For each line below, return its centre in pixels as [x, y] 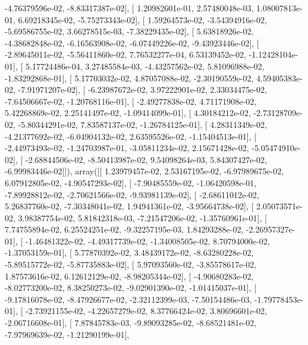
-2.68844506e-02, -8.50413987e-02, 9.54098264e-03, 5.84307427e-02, [146, 159]
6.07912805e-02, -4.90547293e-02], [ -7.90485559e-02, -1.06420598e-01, [131, 182]
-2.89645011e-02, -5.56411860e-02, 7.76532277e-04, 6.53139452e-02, [125, 54]
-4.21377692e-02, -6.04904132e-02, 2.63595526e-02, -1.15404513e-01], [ [131, 136]
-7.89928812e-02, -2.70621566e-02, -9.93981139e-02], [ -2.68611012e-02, [132, 194]
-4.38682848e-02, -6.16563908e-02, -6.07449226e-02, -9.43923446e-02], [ [132, 43]
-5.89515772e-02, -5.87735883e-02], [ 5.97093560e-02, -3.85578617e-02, [131, 264]
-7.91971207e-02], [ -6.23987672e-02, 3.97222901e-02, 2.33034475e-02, [142, 90]
